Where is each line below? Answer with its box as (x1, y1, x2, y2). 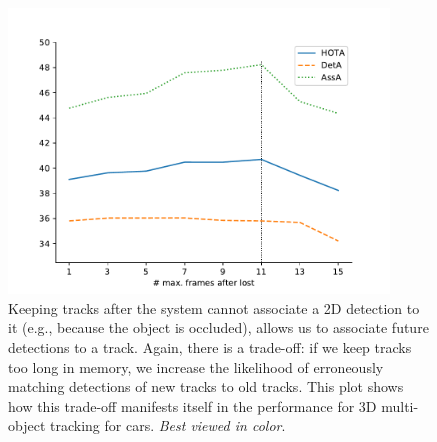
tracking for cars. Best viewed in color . (49, 415, 286, 436)
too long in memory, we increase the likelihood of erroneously (8, 356, 384, 377)
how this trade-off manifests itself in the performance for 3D (8, 395, 377, 416)
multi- (381, 395, 419, 416)
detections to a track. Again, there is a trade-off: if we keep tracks (8, 336, 412, 357)
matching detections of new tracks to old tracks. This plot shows (8, 376, 404, 397)
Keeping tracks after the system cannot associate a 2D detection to (8, 297, 420, 318)
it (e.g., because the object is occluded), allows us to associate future (8, 317, 429, 338)
